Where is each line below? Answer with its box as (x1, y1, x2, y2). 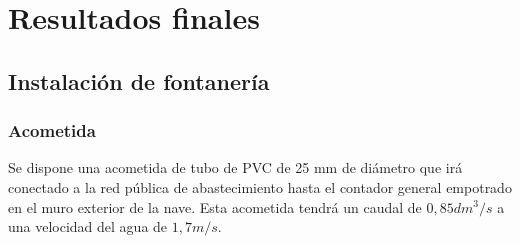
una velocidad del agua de (8, 216, 168, 237)
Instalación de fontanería (8, 65, 270, 96)
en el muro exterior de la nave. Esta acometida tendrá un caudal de (8, 196, 422, 217)
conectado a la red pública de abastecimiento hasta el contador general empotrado (8, 176, 512, 197)
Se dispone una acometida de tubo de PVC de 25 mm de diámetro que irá (8, 157, 463, 178)
